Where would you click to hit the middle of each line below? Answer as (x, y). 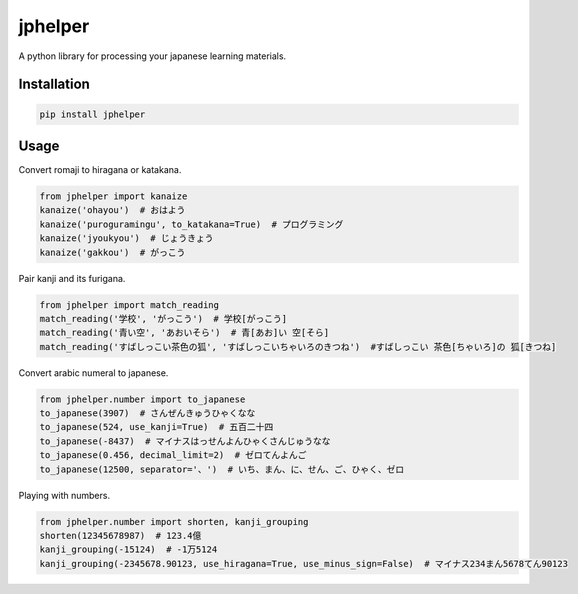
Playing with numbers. (64, 495)
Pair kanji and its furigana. (72, 278)
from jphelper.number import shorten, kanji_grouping (174, 521)
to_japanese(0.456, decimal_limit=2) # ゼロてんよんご (173, 455)
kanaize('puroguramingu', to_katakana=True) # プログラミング (191, 224)
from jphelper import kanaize (113, 196)
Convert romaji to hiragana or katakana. (100, 170)
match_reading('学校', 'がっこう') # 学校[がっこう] (163, 318)
